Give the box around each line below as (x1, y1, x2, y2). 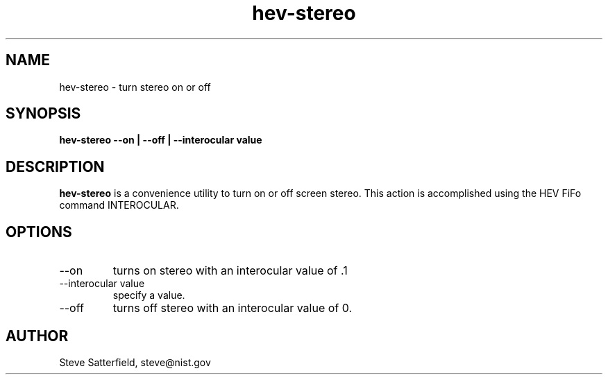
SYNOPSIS (6, 105, 81, 123)
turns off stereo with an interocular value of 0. (112, 301, 353, 316)
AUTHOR (6, 327, 69, 345)
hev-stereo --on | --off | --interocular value (59, 134, 262, 146)
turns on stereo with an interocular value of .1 (112, 264, 348, 278)
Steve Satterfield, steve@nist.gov (59, 356, 211, 368)
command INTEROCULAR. (59, 199, 179, 211)
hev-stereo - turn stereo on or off (59, 80, 211, 93)
